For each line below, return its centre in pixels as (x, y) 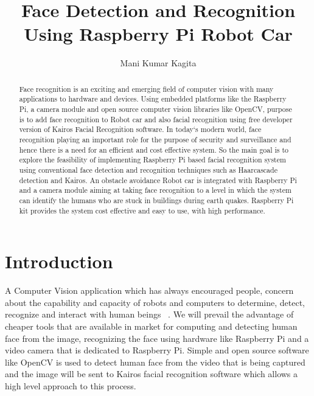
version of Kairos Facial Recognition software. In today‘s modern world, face (140, 129)
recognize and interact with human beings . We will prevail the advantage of (149, 314)
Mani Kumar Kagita (158, 63)
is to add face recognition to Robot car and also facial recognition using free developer (156, 119)
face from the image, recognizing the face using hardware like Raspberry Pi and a (157, 338)
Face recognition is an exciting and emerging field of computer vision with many (146, 89)
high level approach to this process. (71, 385)
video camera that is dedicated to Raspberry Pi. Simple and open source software (157, 350)
